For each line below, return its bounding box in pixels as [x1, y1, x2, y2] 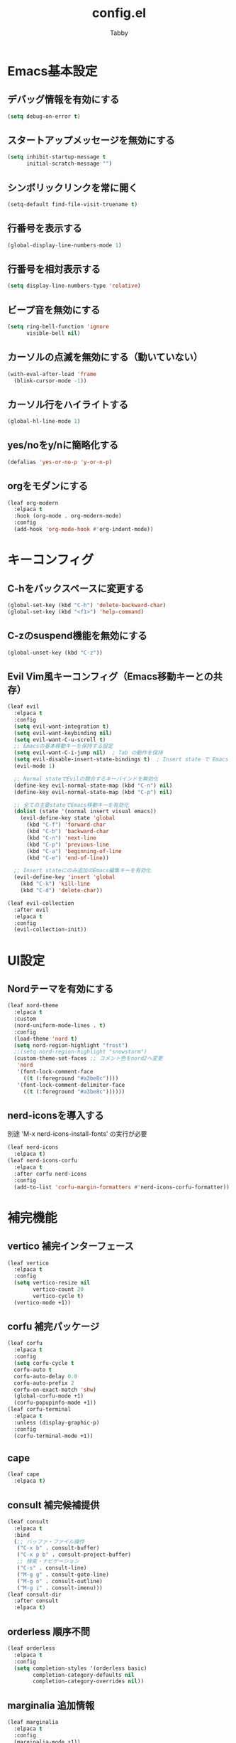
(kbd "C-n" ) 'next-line [26, 834, 97, 842]
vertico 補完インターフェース [7, 1240, 134, 1253]
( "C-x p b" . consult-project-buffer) [16, 1551, 132, 1558]
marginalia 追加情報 [7, 1699, 95, 1711]
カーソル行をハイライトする [7, 398, 129, 410]
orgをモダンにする [7, 480, 89, 492]
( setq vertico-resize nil [13, 1280, 91, 1287]
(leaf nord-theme [7, 1002, 59, 1009]
